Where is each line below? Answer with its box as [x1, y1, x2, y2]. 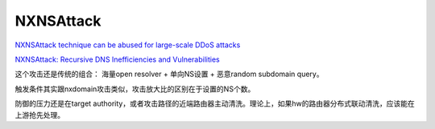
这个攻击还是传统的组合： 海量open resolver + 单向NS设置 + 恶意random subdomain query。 [14, 69, 324, 79]
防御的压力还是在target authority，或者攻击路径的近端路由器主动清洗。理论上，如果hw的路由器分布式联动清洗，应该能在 [14, 99, 415, 108]
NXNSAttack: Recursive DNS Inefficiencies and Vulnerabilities [14, 54, 221, 64]
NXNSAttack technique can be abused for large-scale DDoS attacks [14, 40, 241, 50]
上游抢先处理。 [14, 110, 64, 119]
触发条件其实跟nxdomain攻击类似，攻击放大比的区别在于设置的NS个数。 [14, 84, 255, 94]
